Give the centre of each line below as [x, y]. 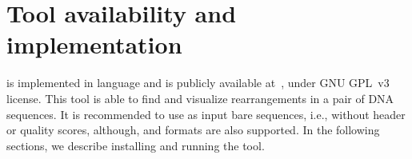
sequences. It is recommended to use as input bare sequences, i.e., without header [206, 114]
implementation [94, 44]
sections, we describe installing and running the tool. [136, 145]
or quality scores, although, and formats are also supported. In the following [193, 130]
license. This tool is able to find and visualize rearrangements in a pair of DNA [200, 98]
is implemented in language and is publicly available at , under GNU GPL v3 [198, 83]
